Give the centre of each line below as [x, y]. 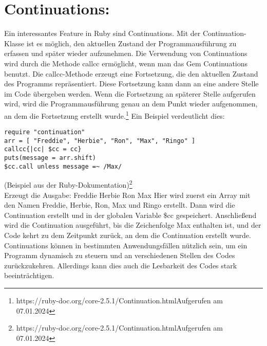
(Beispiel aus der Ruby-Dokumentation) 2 [68, 184]
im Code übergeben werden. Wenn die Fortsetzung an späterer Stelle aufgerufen [130, 93]
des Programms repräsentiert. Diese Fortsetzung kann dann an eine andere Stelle [131, 84]
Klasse [14, 43]
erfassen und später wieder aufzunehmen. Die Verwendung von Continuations [126, 53]
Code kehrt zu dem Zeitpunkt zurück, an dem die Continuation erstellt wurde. [128, 235]
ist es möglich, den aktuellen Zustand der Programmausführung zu [131, 43]
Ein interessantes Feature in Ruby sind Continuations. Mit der [102, 33]
